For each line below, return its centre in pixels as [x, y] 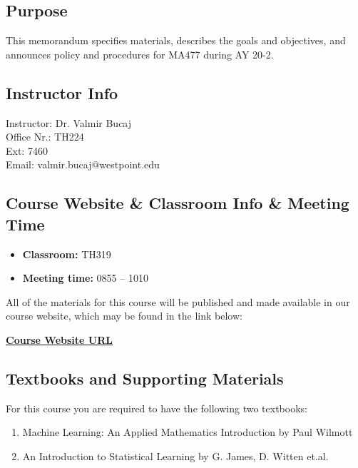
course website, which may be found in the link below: [124, 316]
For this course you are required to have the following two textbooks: [157, 408]
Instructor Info [62, 92]
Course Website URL [59, 339]
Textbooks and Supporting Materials [145, 378]
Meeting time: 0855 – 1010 [85, 278]
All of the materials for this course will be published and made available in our [178, 301]
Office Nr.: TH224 [45, 137]
